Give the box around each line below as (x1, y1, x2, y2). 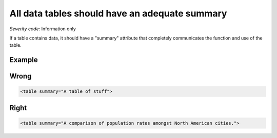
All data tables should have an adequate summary (9, 8, 227, 19)
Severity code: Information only (9, 26, 76, 32)
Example (9, 55, 38, 64)
